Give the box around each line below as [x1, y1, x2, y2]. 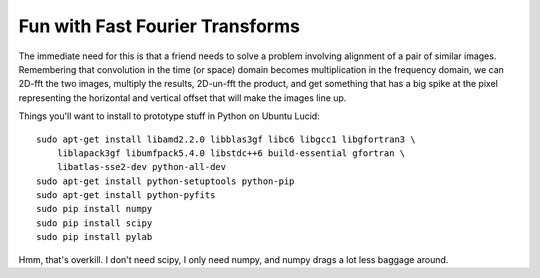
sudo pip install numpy [36, 203, 153, 215]
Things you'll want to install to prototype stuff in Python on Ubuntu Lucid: [18, 110, 320, 122]
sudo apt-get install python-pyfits [36, 190, 216, 201]
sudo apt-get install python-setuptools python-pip [36, 175, 295, 187]
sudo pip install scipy [36, 217, 153, 229]
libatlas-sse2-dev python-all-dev [56, 161, 227, 173]
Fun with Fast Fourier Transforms [18, 15, 300, 37]
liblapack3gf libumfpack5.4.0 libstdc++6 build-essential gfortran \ [56, 147, 406, 159]
